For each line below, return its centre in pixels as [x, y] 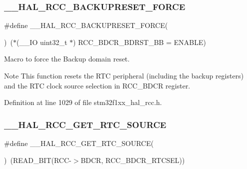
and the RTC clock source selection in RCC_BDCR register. [97, 85]
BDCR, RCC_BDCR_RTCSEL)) [133, 160]
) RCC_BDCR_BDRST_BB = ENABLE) [139, 42]
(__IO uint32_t [42, 42]
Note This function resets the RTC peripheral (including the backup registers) [124, 75]
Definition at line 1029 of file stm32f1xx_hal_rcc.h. [83, 102]
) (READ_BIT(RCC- [38, 160]
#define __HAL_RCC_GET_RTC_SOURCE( [79, 143]
